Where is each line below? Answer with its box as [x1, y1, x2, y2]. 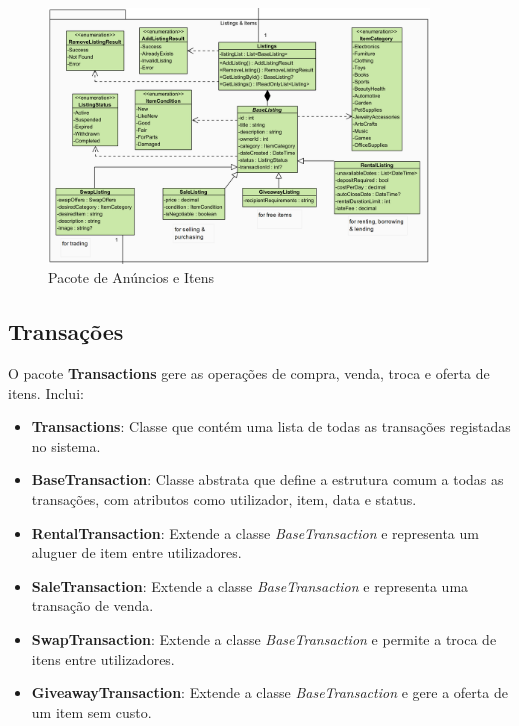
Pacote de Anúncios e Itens [48, 267, 214, 288]
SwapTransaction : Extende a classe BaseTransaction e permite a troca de [31, 628, 497, 649]
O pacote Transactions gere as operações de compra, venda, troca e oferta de [8, 363, 490, 384]
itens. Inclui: [8, 382, 84, 403]
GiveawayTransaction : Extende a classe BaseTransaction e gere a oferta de [31, 682, 508, 703]
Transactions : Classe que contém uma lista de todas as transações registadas [31, 416, 511, 437]
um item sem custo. [31, 701, 152, 722]
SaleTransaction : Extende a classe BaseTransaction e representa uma [31, 575, 469, 596]
